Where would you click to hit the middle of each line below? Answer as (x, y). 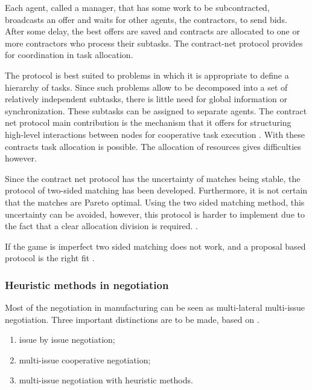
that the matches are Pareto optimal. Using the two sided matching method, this (155, 202)
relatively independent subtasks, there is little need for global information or (146, 99)
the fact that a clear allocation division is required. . (101, 226)
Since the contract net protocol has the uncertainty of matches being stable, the (153, 178)
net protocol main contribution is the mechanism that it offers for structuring (148, 122)
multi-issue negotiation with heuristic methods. (106, 380)
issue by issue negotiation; (67, 340)
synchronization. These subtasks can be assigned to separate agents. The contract (156, 110)
